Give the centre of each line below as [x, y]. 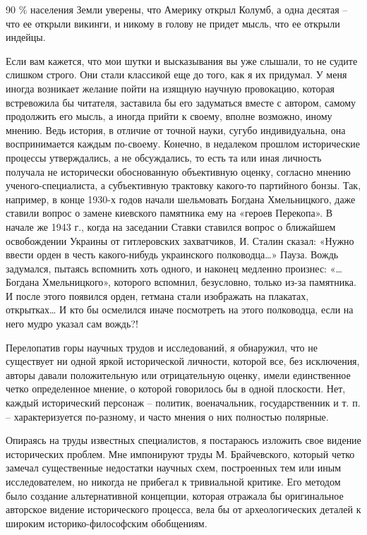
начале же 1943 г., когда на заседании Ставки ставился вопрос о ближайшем [171, 226]
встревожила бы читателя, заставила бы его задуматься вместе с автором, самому [181, 102]
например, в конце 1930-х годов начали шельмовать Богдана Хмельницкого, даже [181, 199]
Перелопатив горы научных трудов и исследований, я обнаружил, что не [162, 347]
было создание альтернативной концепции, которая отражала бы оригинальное [175, 495]
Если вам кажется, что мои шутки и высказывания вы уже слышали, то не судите [182, 60]
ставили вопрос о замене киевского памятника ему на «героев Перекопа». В [169, 213]
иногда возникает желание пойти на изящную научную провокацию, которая [170, 88]
